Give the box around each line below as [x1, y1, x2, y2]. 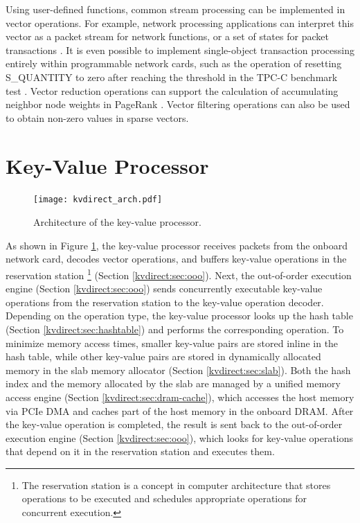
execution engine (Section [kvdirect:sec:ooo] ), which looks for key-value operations [6, 430, 354, 445]
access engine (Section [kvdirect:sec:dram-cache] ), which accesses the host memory [6, 389, 354, 404]
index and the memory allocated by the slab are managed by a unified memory [6, 376, 341, 391]
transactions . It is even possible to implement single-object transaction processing [6, 42, 354, 57]
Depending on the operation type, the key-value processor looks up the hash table [6, 308, 353, 323]
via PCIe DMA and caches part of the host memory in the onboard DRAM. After [6, 403, 354, 418]
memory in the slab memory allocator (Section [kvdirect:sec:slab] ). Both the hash [6, 362, 351, 377]
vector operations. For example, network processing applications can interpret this [6, 15, 354, 30]
